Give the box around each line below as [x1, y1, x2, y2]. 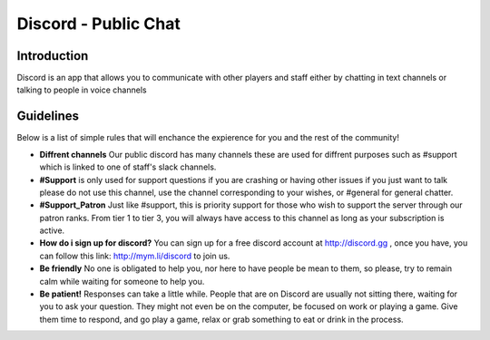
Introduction [16, 48, 89, 63]
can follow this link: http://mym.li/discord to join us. [39, 250, 230, 261]
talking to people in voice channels [16, 84, 147, 95]
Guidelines [16, 109, 79, 124]
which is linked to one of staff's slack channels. [39, 161, 217, 172]
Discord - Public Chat [16, 14, 181, 34]
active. [39, 225, 65, 236]
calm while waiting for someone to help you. [39, 276, 205, 287]
